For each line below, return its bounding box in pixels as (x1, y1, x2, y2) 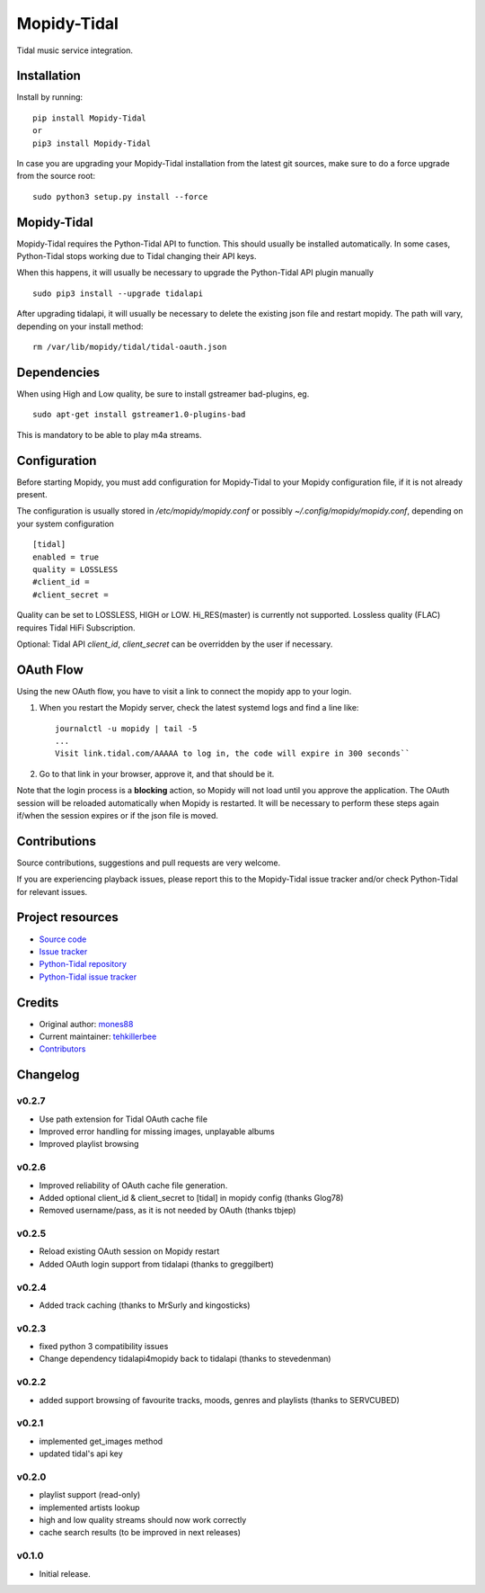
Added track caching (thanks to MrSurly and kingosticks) (39, 1300, 251, 1311)
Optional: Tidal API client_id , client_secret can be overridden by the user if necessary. (16, 639, 333, 649)
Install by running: (16, 92, 84, 103)
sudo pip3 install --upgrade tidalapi (32, 288, 204, 299)
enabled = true (32, 551, 100, 562)
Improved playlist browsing (39, 1139, 139, 1150)
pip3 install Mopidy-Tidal (32, 138, 152, 148)
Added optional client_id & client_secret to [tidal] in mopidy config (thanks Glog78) (39, 1192, 344, 1203)
